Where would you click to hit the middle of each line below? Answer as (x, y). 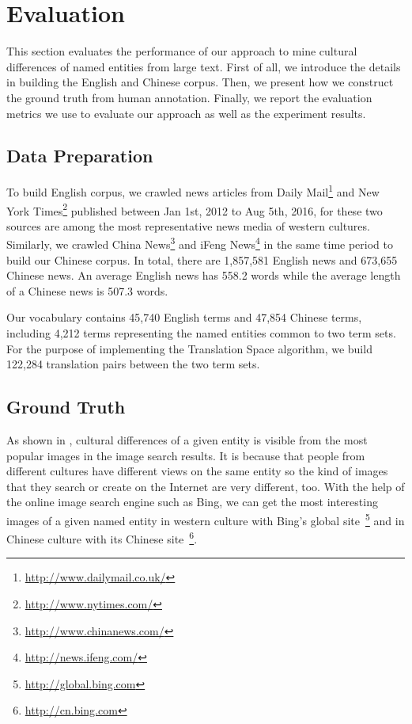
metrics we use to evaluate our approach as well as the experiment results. (186, 113)
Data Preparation (80, 156)
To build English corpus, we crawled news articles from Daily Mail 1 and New (193, 191)
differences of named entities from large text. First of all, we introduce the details (204, 66)
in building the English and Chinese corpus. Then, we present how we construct (200, 82)
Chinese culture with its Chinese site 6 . (102, 537)
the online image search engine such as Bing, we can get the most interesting (192, 502)
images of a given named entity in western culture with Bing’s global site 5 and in (206, 519)
